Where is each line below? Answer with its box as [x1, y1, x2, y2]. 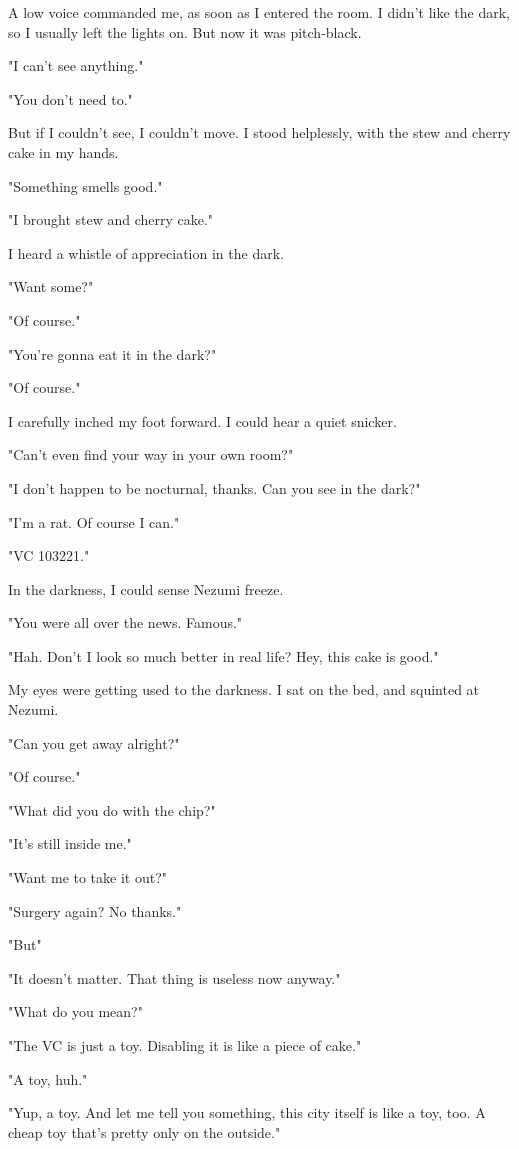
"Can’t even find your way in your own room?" [8, 444, 294, 465]
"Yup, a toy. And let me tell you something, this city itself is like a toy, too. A [8, 1102, 486, 1123]
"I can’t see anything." [8, 55, 144, 76]
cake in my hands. [8, 141, 119, 162]
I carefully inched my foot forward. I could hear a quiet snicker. [8, 410, 397, 431]
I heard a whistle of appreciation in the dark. [8, 242, 284, 263]
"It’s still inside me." [8, 833, 132, 854]
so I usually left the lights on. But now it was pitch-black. [8, 21, 362, 42]
